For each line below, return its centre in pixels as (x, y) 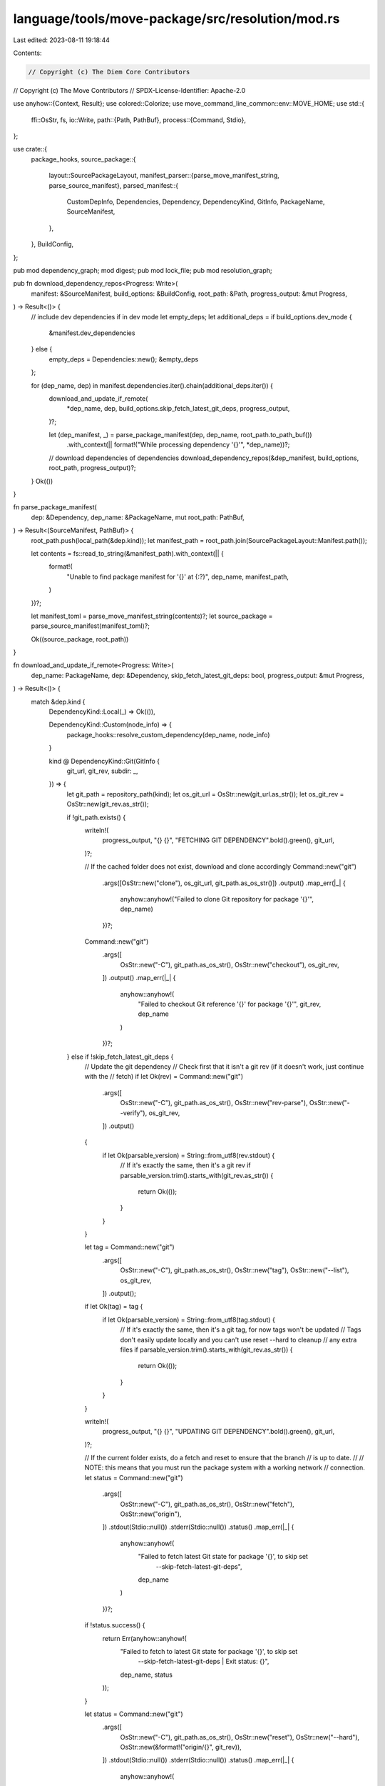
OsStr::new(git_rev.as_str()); (108, 804)
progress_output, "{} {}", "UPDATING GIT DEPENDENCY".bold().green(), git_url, (219, 1432)
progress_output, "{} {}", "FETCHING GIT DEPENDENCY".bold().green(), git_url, (218, 840)
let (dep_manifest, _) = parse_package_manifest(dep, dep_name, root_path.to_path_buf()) (181, 435)
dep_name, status (146, 1675)
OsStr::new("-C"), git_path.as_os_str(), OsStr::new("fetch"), (207, 1504)
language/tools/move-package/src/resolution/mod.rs (176, 19)
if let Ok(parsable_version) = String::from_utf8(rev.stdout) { (189, 1155)
